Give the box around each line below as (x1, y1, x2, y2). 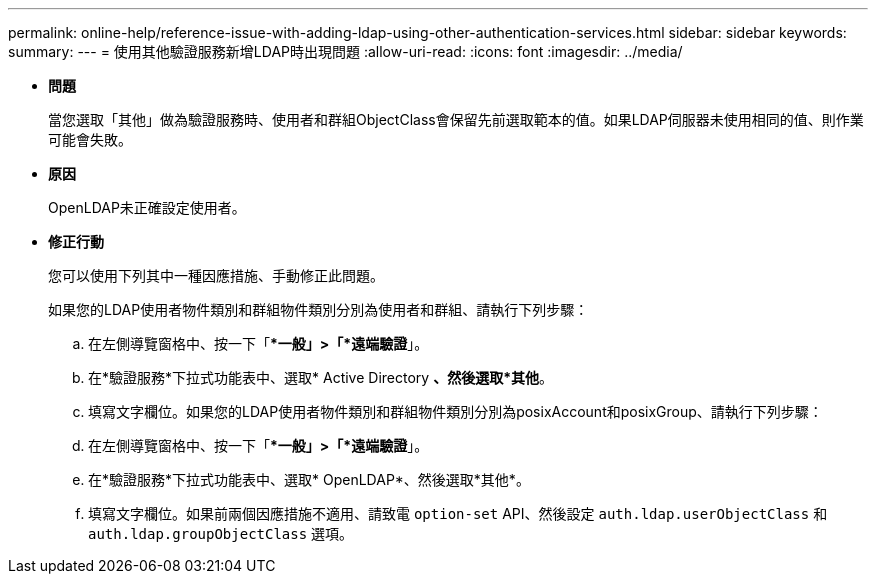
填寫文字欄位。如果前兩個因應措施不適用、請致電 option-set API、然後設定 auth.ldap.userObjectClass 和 (88, 505, 828, 522)
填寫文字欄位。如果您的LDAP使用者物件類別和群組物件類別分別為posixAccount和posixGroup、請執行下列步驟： (88, 403, 823, 420)
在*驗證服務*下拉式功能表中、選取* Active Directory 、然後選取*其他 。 (88, 369, 553, 386)
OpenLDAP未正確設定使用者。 (48, 199, 246, 216)
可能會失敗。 (48, 131, 132, 148)
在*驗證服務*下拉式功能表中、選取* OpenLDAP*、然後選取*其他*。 (88, 471, 530, 488)
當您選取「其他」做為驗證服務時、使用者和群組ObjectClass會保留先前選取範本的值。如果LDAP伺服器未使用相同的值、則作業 (48, 111, 864, 128)
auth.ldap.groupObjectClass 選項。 (88, 525, 354, 542)
